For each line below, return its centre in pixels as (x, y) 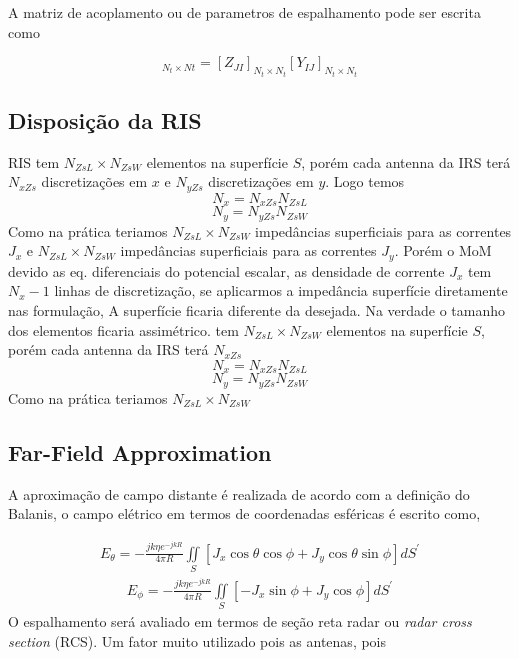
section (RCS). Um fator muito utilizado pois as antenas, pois (197, 640)
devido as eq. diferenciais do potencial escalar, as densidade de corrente (226, 270)
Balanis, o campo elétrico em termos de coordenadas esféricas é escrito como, (244, 513)
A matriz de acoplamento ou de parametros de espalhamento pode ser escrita (244, 12)
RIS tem (34, 161)
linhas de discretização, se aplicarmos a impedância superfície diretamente (281, 290)
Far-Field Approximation (140, 451)
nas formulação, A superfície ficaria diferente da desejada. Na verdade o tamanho (257, 310)
